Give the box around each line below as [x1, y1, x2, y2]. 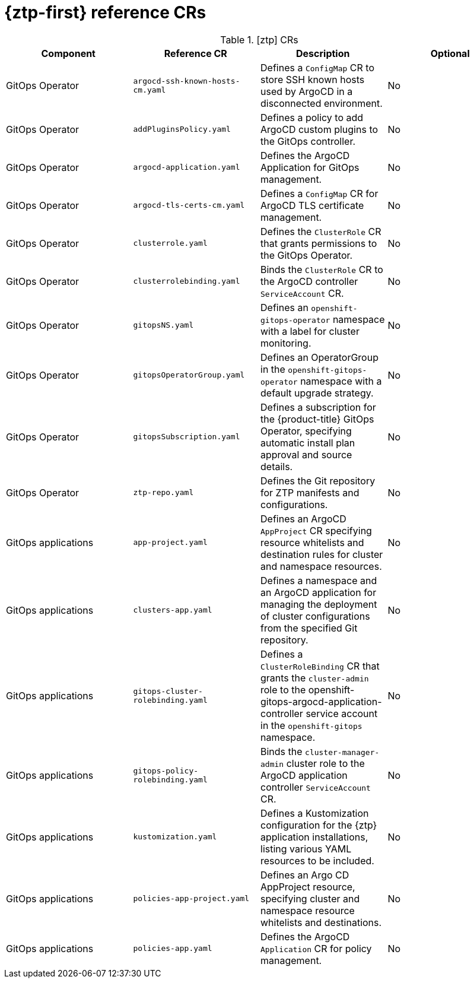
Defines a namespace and [260, 574, 377, 586]
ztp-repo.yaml [133, 488, 194, 497]
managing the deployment [260, 598, 377, 610]
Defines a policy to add [260, 111, 364, 123]
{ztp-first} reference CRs [4, 2, 206, 23]
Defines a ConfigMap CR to [260, 61, 374, 74]
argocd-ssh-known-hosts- [133, 76, 240, 85]
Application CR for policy [260, 942, 372, 955]
